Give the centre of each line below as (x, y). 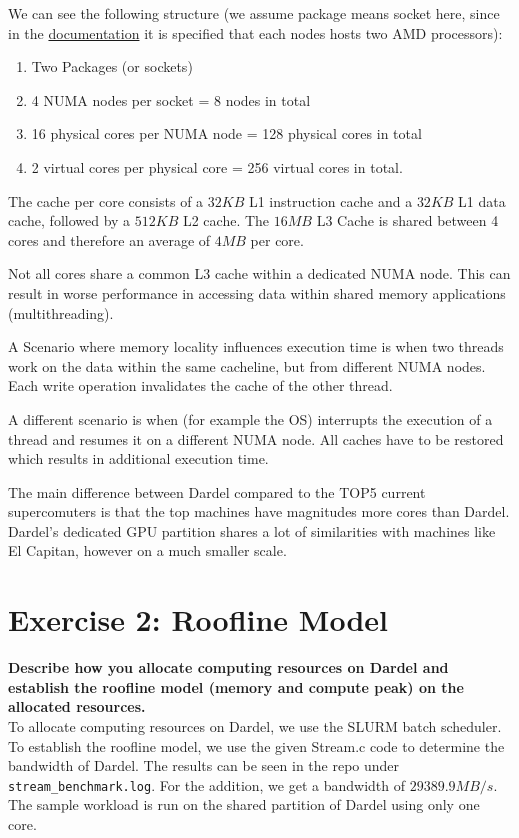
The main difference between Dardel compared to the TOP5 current (217, 491)
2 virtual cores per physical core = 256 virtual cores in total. (217, 166)
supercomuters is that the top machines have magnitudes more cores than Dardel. (259, 511)
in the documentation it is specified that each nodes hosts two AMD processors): (255, 32)
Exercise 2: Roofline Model (198, 619)
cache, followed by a (69, 220)
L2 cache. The (226, 220)
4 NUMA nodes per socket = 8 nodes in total (171, 99)
